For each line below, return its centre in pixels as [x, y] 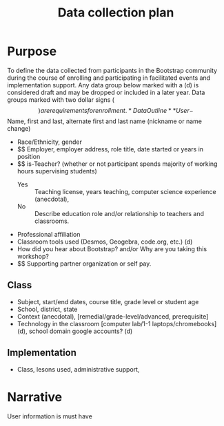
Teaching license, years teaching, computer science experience [125, 191]
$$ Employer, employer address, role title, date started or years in [110, 149]
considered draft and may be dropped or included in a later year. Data [106, 92]
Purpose [32, 51]
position [29, 156]
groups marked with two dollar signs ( [61, 99]
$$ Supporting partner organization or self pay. [84, 264]
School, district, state [47, 309]
